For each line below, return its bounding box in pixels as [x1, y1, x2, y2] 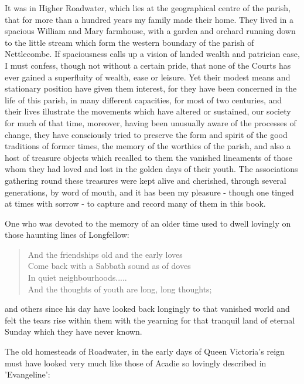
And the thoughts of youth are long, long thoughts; [28, 282, 212, 295]
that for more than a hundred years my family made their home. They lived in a [5, 13, 293, 25]
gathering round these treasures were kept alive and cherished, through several [5, 174, 286, 186]
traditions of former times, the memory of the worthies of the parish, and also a [5, 140, 291, 152]
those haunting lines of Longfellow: [5, 228, 129, 241]
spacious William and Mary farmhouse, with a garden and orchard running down [5, 25, 296, 37]
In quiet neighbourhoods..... [28, 271, 127, 284]
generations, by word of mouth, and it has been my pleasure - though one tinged [5, 186, 294, 198]
